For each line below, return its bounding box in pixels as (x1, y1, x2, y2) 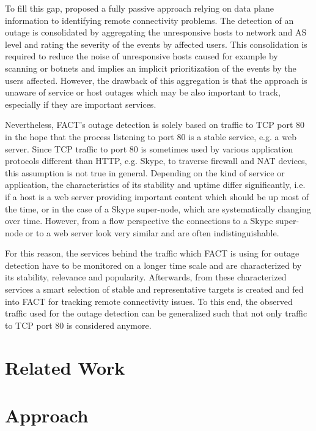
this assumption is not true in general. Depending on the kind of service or (5, 166, 285, 179)
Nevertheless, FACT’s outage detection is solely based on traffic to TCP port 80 (5, 118, 305, 131)
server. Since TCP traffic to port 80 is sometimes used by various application (5, 142, 293, 155)
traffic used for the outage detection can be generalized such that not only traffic (5, 307, 307, 320)
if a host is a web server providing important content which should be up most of (5, 190, 309, 203)
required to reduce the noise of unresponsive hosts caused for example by (5, 50, 278, 62)
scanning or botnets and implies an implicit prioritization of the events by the (5, 61, 296, 74)
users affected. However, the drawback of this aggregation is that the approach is (5, 73, 307, 86)
